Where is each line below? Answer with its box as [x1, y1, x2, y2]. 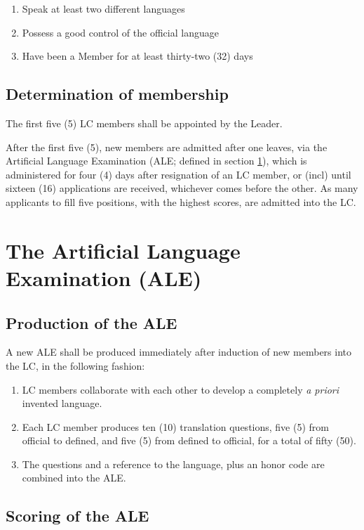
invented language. [22, 396, 102, 411]
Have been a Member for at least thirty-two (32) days [22, 49, 253, 63]
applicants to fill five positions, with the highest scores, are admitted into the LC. [6, 194, 356, 209]
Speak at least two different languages [22, 1, 185, 15]
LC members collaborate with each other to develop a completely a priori [22, 382, 339, 396]
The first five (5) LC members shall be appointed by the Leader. [6, 115, 283, 130]
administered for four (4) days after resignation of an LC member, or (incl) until [6, 167, 351, 181]
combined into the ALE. [22, 470, 126, 485]
